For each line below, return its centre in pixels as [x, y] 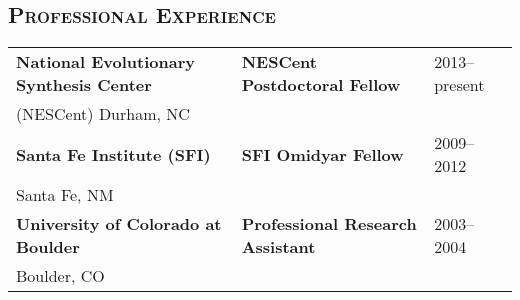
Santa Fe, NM [65, 195]
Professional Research [329, 224]
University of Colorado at [119, 224]
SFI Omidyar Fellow [322, 154]
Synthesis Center [84, 85]
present [459, 85]
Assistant [278, 247]
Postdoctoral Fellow [321, 85]
